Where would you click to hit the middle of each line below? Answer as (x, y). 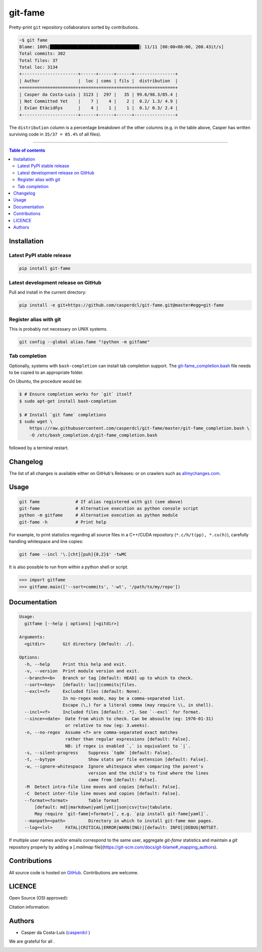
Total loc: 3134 (39, 67)
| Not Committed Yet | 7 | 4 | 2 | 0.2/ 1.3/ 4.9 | (98, 101)
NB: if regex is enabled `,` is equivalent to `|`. (128, 746)
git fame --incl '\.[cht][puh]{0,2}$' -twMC (73, 555)
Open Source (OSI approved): (39, 898)
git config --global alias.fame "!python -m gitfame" (84, 342)
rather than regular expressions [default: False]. (128, 739)
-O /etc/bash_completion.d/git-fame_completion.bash (93, 435)
